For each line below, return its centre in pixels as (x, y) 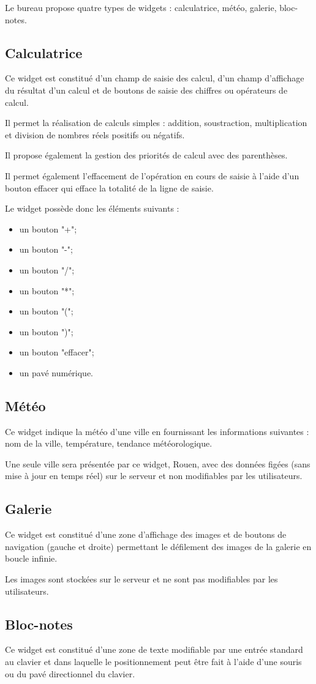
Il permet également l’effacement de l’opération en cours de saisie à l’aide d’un (152, 175)
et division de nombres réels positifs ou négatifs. (95, 134)
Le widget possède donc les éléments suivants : (92, 208)
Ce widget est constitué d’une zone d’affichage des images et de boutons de (146, 534)
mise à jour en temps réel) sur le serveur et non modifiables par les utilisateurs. (154, 476)
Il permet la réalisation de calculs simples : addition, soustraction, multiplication (156, 123)
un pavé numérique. (56, 372)
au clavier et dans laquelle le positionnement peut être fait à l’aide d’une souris (153, 662)
